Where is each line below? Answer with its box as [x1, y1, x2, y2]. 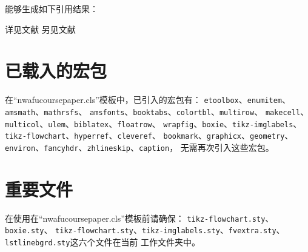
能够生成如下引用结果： [5, 2, 98, 15]
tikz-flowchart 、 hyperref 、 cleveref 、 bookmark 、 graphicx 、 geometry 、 [5, 129, 293, 142]
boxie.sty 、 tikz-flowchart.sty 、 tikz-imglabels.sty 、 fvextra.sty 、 [5, 224, 285, 236]
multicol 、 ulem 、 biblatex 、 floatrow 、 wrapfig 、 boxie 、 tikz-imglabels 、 [5, 117, 302, 130]
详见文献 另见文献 [5, 22, 76, 35]
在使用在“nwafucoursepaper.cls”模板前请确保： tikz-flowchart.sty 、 [5, 211, 274, 224]
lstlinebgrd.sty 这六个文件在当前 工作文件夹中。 [5, 236, 201, 248]
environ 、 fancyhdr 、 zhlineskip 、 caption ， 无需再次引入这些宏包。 [5, 141, 274, 153]
